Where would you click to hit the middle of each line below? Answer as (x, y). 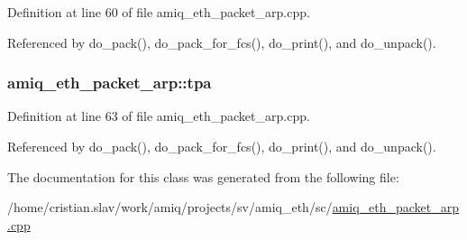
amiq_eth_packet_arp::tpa (110, 83)
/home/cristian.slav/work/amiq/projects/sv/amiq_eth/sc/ (170, 207)
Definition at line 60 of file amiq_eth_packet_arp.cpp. (159, 12)
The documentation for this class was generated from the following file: (203, 176)
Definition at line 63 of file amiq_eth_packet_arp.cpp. (159, 116)
